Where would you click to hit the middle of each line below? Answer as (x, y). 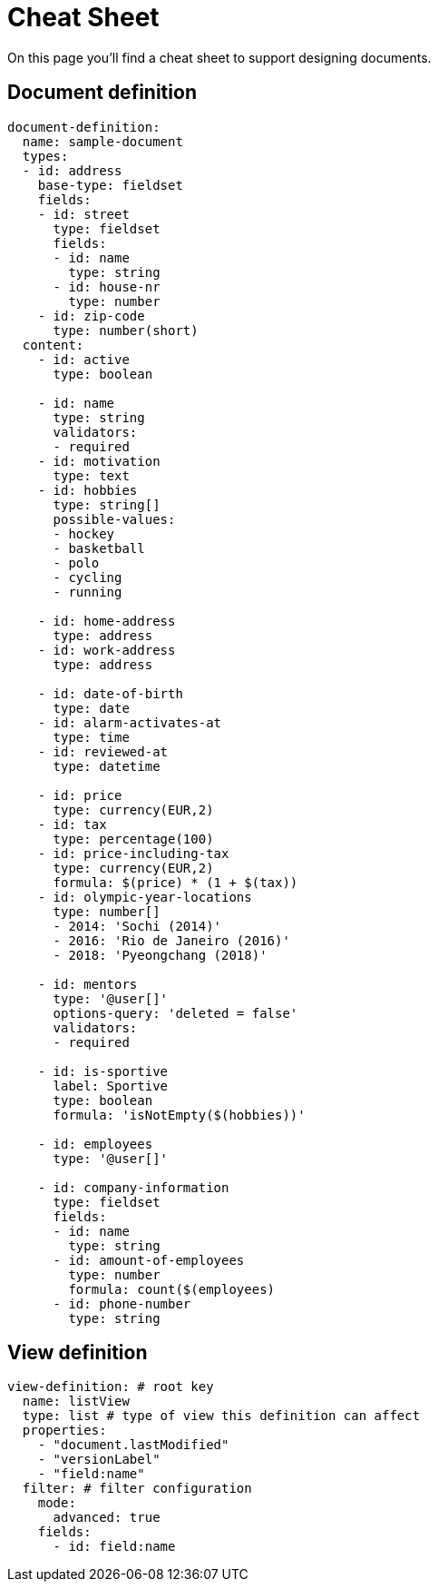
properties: (64, 1431)
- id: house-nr (107, 286)
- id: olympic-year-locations (145, 897)
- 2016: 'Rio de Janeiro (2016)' (171, 940)
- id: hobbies (88, 490)
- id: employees (95, 1144)
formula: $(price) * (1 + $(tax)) (175, 882)
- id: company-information (133, 1187)
